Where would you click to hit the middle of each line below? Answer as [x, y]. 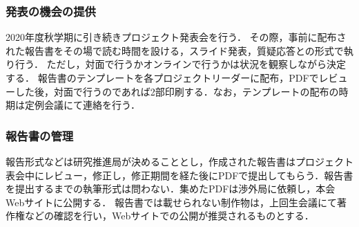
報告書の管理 [40, 135]
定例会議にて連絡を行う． [82, 105]
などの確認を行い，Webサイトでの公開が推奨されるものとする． [169, 216]
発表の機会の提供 [51, 11]
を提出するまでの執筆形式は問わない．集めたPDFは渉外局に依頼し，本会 [171, 189]
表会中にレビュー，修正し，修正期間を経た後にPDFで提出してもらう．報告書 [179, 175]
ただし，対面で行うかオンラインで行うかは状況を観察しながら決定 [196, 64]
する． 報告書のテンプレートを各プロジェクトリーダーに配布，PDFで [162, 78]
